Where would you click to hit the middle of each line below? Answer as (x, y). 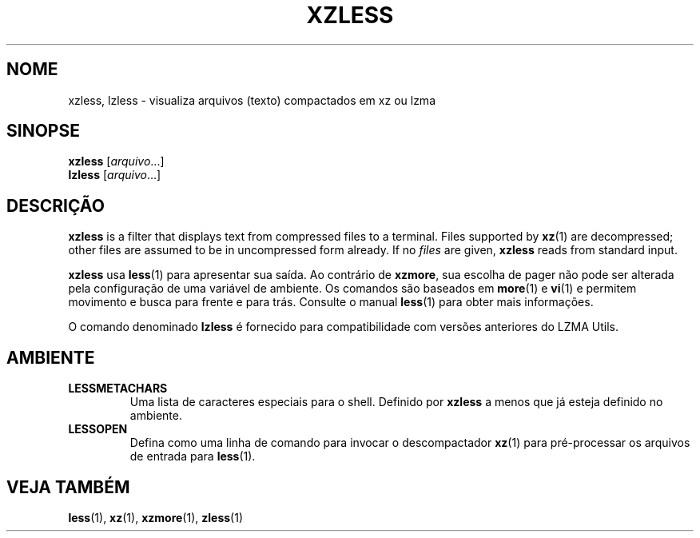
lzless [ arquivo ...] (115, 175)
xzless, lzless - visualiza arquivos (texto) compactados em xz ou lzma (252, 100)
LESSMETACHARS (118, 389)
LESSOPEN (98, 429)
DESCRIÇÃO (56, 205)
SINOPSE (43, 131)
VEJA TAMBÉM (68, 487)
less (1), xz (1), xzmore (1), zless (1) (155, 517)
